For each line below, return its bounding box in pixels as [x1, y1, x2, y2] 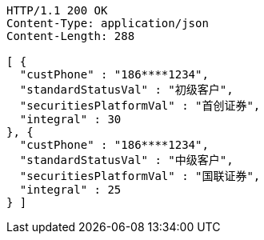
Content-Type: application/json [6, 17, 209, 30]
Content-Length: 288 [6, 30, 135, 42]
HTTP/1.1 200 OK [6, 4, 108, 17]
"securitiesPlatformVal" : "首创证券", [19, 99, 261, 112]
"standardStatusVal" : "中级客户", [19, 154, 234, 166]
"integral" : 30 [19, 113, 122, 126]
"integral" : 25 [19, 183, 122, 196]
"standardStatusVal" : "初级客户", [19, 83, 234, 96]
